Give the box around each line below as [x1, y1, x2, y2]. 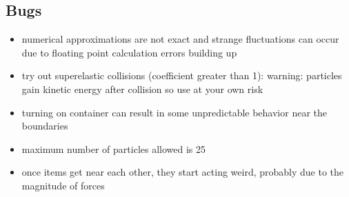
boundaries [21, 118, 68, 133]
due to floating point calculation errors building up [21, 45, 237, 59]
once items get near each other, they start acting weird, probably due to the [21, 165, 344, 179]
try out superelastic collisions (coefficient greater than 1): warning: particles [21, 68, 342, 83]
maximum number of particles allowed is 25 [21, 141, 206, 156]
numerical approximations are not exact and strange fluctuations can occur [21, 32, 339, 46]
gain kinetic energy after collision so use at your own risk [21, 81, 263, 96]
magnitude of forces [21, 178, 105, 192]
